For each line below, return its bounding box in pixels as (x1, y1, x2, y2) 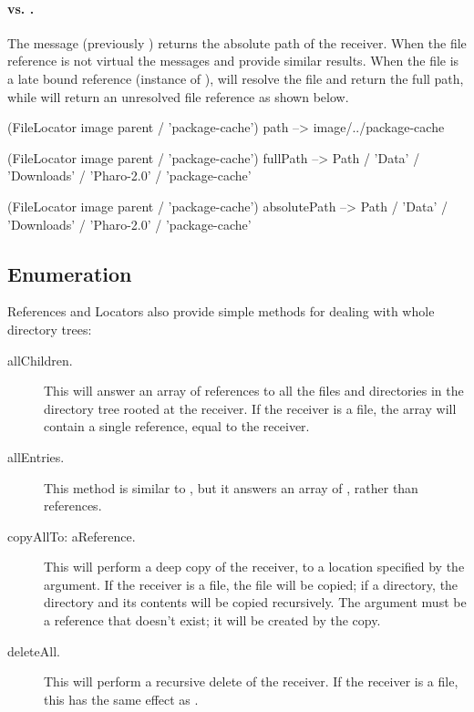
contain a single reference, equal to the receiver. (44, 417, 310, 436)
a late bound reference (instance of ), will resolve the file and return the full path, (7, 68, 464, 88)
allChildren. (7, 350, 73, 369)
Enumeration (7, 259, 132, 287)
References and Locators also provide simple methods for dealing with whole (7, 302, 435, 321)
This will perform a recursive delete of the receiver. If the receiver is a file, (44, 672, 459, 691)
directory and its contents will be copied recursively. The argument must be (44, 593, 467, 612)
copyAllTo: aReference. (7, 526, 136, 545)
